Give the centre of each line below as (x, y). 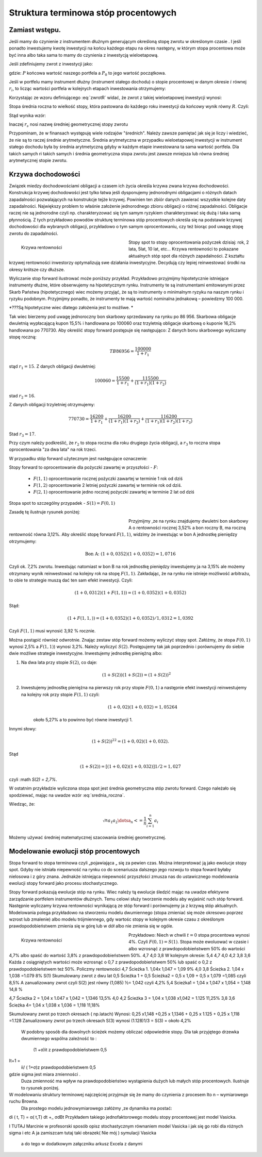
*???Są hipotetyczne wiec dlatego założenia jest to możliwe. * (71, 308)
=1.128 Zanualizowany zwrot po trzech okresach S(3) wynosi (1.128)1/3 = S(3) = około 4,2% (100, 1021)
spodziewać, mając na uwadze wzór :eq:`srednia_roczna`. (67, 795)
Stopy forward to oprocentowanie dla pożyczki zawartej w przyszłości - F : (83, 467)
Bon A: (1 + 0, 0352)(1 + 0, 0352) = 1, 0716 (131, 554)
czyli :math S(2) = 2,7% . (33, 779)
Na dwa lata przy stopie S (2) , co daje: (59, 662)
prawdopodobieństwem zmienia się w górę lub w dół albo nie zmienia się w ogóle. (91, 926)
